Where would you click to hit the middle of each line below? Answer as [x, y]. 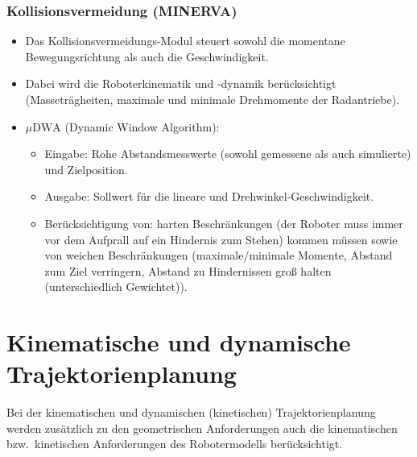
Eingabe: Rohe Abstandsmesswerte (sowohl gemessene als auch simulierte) [228, 154]
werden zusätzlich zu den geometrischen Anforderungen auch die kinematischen [202, 428]
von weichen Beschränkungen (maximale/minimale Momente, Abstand [219, 255]
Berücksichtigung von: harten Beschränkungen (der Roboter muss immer [224, 223]
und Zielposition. [86, 169]
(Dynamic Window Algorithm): [142, 126]
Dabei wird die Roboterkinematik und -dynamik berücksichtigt [181, 83]
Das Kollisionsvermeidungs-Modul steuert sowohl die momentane [185, 41]
